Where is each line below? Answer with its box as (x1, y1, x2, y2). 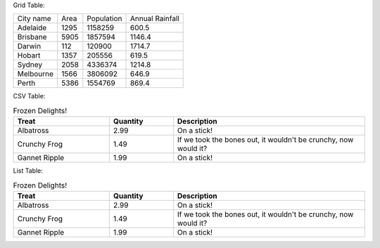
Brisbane (17, 32, 47, 42)
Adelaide (17, 23, 47, 33)
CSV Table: (13, 92, 46, 100)
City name (17, 14, 52, 24)
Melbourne (17, 69, 54, 79)
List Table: (13, 167, 44, 175)
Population (87, 14, 122, 24)
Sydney (17, 60, 42, 70)
